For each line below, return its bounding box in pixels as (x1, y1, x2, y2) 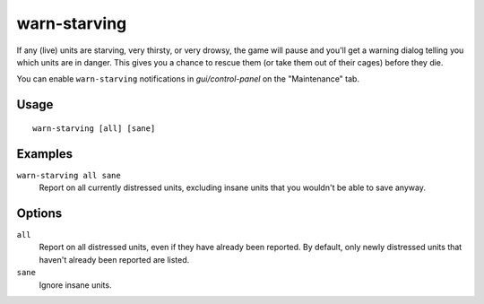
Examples (16, 146, 73, 161)
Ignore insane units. (39, 279, 112, 291)
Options (16, 205, 63, 221)
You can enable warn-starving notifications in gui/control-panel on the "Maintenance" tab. (16, 74, 360, 84)
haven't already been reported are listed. (39, 254, 190, 265)
